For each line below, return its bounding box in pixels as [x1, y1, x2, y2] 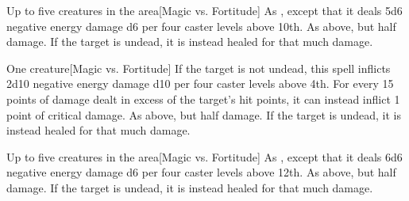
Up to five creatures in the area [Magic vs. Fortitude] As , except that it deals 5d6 [6, 2, 403, 18]
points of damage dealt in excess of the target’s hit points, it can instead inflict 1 [6, 90, 400, 107]
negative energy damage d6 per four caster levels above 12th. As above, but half [6, 164, 396, 180]
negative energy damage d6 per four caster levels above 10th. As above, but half [6, 17, 396, 34]
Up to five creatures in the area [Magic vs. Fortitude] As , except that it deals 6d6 [6, 148, 403, 165]
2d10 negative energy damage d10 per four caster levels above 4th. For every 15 [6, 75, 394, 92]
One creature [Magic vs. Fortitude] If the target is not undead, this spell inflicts [6, 59, 391, 76]
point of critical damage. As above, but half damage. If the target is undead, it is [6, 106, 401, 123]
